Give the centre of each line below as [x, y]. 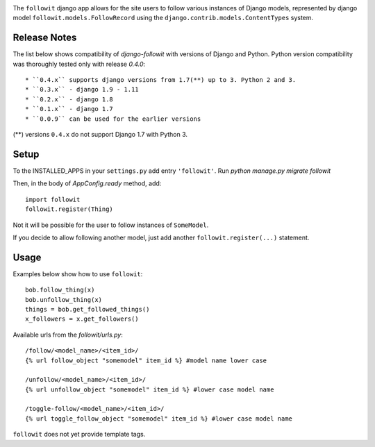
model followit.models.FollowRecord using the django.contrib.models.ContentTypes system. [163, 18]
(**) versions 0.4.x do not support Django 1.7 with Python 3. [100, 135]
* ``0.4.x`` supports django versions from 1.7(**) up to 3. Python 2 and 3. [161, 80]
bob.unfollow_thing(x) [64, 300]
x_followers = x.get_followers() [82, 319]
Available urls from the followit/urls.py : [68, 335]
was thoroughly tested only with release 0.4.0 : [79, 64]
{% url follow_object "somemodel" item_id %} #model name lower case [146, 360]
